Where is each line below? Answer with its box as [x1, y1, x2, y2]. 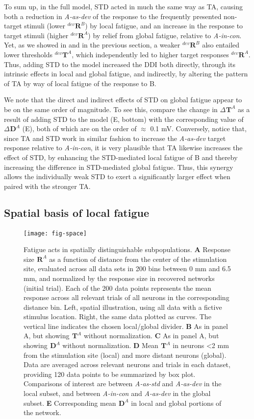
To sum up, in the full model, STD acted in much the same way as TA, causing [4, 1, 243, 11]
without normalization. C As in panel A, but [83, 330, 219, 341]
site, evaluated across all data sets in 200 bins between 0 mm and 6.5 [24, 263, 231, 274]
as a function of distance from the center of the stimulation [49, 254, 227, 264]
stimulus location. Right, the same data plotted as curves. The [24, 311, 211, 322]
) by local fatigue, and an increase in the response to [85, 21, 243, 31]
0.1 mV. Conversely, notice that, [150, 123, 247, 134]
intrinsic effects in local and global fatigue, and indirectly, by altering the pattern [4, 69, 248, 79]
